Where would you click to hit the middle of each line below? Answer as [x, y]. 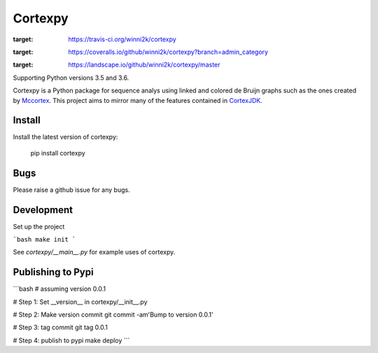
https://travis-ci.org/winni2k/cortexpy [122, 39]
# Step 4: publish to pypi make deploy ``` [71, 340]
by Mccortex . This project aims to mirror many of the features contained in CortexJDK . [138, 100]
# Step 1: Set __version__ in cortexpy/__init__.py [80, 302]
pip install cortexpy [58, 153]
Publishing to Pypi [53, 272]
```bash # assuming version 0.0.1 [59, 289]
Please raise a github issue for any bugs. [71, 190]
